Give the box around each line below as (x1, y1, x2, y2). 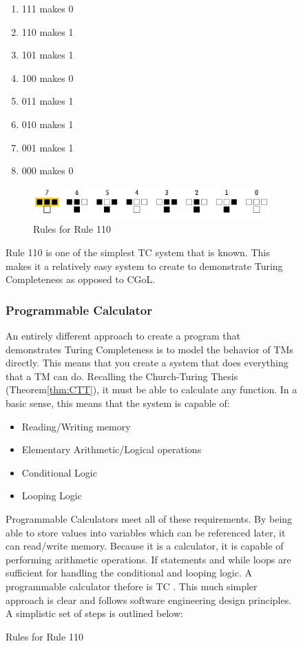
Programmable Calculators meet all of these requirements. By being (6, 511, 293, 525)
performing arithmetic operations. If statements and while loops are (6, 552, 291, 566)
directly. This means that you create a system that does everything (6, 355, 289, 370)
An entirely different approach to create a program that (6, 329, 240, 342)
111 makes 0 (21, 1, 74, 15)
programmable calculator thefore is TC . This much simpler (6, 579, 258, 593)
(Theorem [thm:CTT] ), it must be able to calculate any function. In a (6, 382, 297, 397)
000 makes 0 (21, 163, 74, 178)
